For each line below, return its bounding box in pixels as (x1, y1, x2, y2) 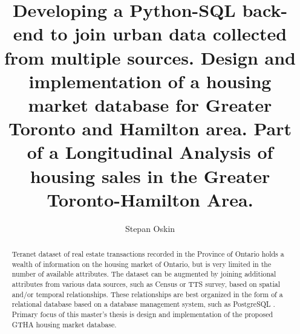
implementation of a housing (28, 68, 272, 93)
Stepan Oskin (125, 222, 175, 234)
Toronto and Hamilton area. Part (8, 116, 292, 141)
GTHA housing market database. (11, 319, 117, 329)
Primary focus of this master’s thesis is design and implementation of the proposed (11, 309, 273, 319)
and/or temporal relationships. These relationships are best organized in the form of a (11, 289, 283, 299)
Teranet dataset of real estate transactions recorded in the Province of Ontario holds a (11, 249, 284, 259)
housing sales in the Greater (30, 163, 270, 188)
